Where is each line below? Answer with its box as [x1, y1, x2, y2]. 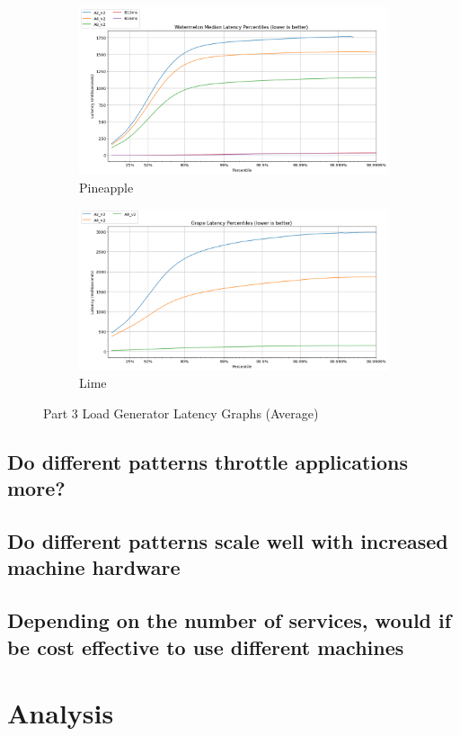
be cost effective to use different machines [7, 633, 404, 660]
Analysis [7, 695, 114, 732]
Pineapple [79, 177, 134, 196]
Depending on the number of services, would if [7, 606, 452, 634]
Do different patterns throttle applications [7, 447, 409, 475]
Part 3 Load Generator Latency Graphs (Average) [43, 403, 319, 422]
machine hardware [7, 553, 181, 581]
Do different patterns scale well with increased [7, 527, 448, 555]
